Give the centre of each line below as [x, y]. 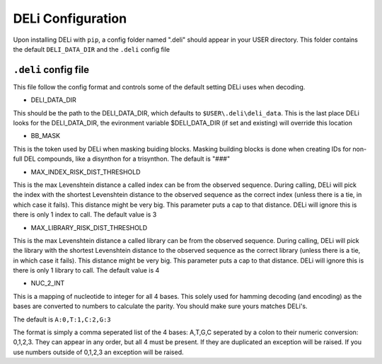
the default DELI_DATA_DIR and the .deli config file [92, 49]
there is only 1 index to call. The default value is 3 [85, 215]
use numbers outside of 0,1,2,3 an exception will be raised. [98, 352]
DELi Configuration [70, 18]
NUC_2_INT [48, 283]
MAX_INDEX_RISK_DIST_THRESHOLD [86, 172]
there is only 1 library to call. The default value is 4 [86, 271]
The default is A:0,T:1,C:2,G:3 [62, 319]
